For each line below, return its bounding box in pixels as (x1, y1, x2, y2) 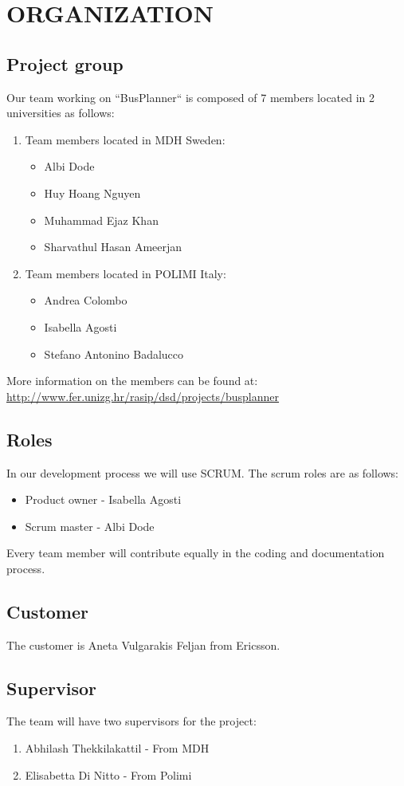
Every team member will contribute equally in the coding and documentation (6, 544, 385, 561)
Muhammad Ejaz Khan (44, 211, 159, 228)
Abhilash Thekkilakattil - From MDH (25, 740, 210, 757)
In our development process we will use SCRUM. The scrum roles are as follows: (6, 464, 399, 481)
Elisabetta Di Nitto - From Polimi (25, 766, 192, 783)
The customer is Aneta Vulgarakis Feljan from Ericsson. (6, 636, 280, 653)
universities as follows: (6, 104, 115, 121)
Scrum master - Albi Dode (25, 517, 155, 534)
